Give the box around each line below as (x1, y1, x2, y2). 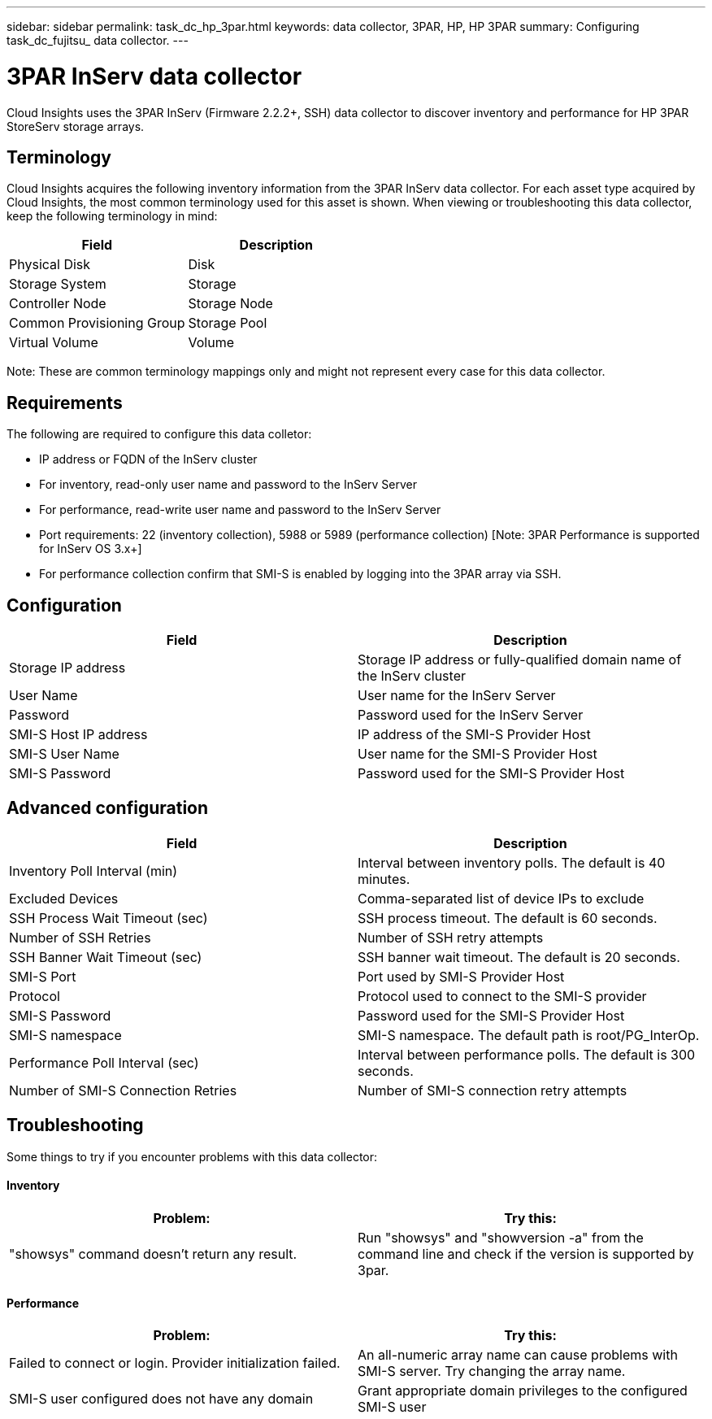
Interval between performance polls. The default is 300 (358, 1046, 696, 1063)
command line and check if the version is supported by (358, 1245, 694, 1262)
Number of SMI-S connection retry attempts (358, 1082, 627, 1099)
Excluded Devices (9, 890, 119, 907)
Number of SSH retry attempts (358, 929, 544, 946)
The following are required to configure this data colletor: (7, 427, 312, 442)
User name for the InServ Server (358, 687, 556, 704)
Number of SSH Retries (9, 929, 151, 946)
